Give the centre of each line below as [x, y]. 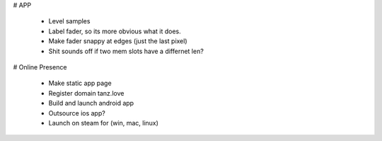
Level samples [69, 21]
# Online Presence [40, 67]
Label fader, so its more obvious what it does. [115, 31]
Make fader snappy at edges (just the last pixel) [118, 41]
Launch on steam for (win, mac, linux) [104, 123]
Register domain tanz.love [86, 93]
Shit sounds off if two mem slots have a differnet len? [126, 51]
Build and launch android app [91, 103]
